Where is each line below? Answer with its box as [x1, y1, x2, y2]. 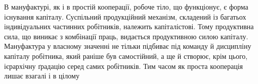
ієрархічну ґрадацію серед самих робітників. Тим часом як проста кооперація [4, 60, 243, 71]
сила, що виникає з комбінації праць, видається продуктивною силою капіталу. [4, 31, 248, 41]
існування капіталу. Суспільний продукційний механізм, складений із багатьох [4, 11, 246, 22]
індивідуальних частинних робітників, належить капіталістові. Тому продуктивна [4, 21, 254, 32]
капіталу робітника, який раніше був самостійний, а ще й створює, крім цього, [4, 50, 248, 61]
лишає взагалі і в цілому [4, 70, 79, 81]
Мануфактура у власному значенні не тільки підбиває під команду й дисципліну [4, 41, 251, 51]
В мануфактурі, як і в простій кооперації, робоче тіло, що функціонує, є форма [4, 2, 248, 12]
